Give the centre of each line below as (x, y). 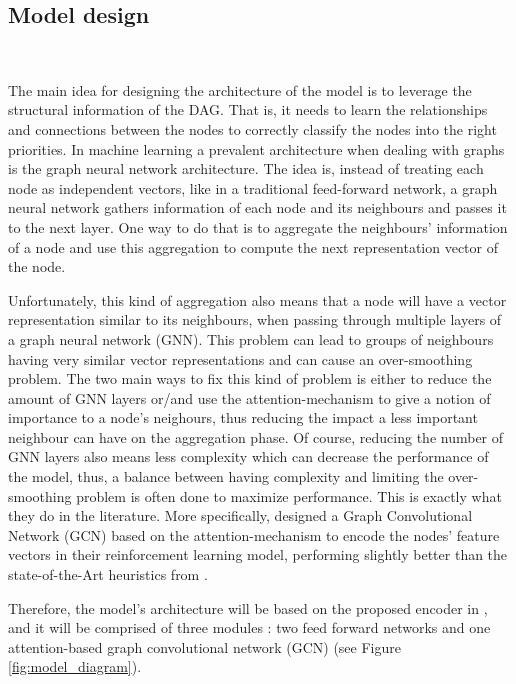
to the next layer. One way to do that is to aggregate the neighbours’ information (258, 226)
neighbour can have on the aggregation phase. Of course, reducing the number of (256, 436)
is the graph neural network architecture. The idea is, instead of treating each (246, 168)
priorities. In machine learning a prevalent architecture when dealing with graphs (256, 148)
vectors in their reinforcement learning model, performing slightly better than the (258, 554)
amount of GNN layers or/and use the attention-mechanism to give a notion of (249, 397)
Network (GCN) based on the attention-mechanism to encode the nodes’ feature (254, 534)
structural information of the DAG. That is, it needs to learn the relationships (248, 109)
